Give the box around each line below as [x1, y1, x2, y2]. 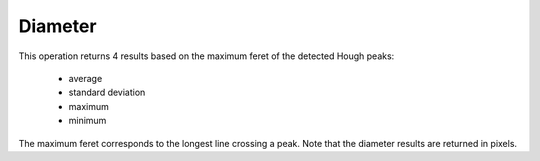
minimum [68, 115, 107, 127]
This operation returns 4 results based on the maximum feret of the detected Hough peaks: [18, 50, 395, 62]
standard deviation [68, 86, 146, 99]
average [68, 72, 103, 84]
